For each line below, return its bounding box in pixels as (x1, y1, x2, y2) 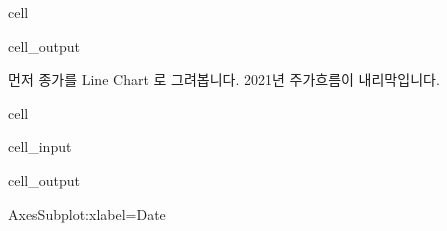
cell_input (8, 136, 72, 157)
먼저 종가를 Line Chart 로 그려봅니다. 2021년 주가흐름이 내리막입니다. (8, 69, 440, 90)
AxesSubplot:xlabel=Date (8, 203, 166, 224)
